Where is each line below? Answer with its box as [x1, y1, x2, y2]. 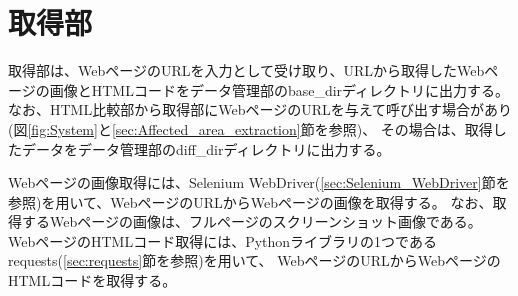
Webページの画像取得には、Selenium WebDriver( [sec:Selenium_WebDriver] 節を [8, 172, 510, 193]
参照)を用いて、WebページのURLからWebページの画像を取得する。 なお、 [8, 191, 493, 212]
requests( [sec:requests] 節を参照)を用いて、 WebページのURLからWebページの [8, 250, 501, 271]
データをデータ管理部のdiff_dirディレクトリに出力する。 [21, 138, 391, 159]
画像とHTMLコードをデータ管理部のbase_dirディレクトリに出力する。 [49, 79, 510, 100]
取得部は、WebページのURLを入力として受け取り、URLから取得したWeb [8, 60, 485, 81]
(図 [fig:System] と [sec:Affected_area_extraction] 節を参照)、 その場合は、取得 [8, 118, 493, 139]
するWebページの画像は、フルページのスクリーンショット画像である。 [21, 211, 482, 232]
